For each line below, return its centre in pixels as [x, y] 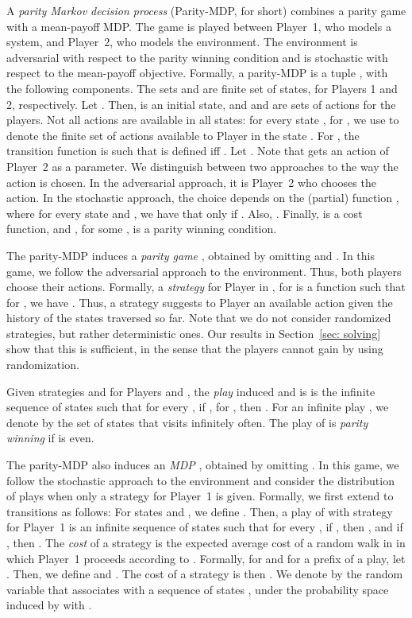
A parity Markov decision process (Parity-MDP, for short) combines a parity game [206, 10]
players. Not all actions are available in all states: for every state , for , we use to [203, 120]
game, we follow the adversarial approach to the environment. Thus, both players [204, 271]
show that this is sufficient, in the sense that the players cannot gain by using [195, 349]
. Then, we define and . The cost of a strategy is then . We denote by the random [205, 574]
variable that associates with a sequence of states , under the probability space [198, 589]
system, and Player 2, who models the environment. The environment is [182, 42]
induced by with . [49, 605]
